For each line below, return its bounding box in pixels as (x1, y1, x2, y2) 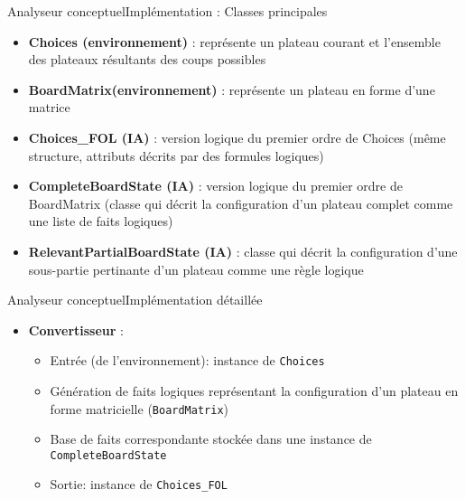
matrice (28, 98, 70, 117)
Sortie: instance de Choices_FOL (50, 475, 228, 494)
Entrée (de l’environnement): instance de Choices (50, 351, 325, 370)
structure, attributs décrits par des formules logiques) (28, 146, 324, 165)
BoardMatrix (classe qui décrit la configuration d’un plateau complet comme (28, 193, 453, 212)
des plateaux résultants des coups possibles (28, 50, 266, 69)
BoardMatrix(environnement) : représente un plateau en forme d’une (28, 80, 435, 99)
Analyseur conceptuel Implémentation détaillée (7, 290, 263, 309)
